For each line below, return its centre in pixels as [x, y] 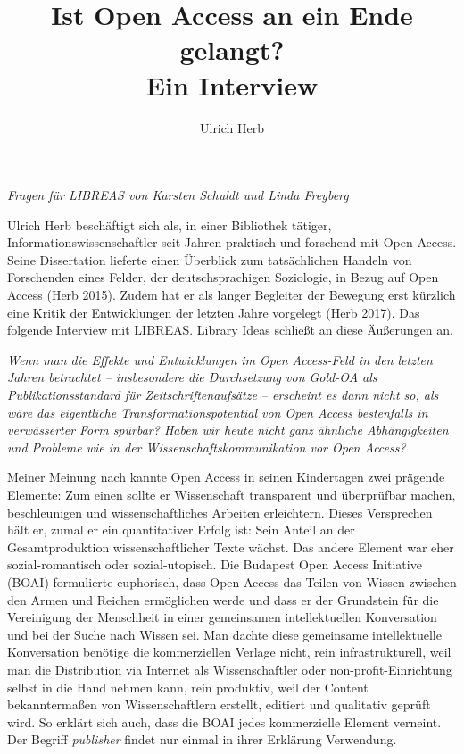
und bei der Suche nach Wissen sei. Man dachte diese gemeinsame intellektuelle [224, 634]
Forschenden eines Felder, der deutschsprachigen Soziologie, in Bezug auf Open [223, 277]
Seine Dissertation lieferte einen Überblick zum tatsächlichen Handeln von [210, 259]
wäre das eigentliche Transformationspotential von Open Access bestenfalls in [218, 412]
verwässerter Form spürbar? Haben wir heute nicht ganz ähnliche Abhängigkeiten [228, 430]
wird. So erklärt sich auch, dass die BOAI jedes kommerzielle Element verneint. [224, 721]
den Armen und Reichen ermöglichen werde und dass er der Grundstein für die [223, 599]
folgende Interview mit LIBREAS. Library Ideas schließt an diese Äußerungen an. [230, 330]
